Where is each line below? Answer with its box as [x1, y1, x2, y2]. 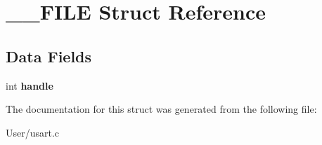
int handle [6, 78, 53, 92]
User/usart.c [6, 125, 60, 139]
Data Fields [6, 45, 92, 67]
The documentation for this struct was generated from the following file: [6, 102, 317, 116]
